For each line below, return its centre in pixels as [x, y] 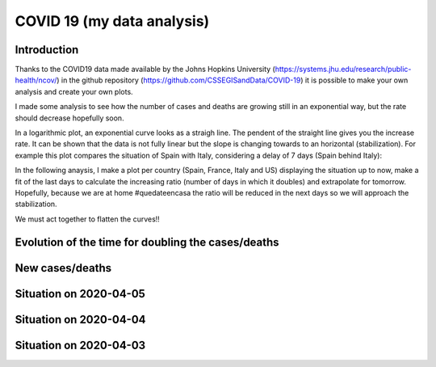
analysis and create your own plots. [74, 91]
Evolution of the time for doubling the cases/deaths [147, 242]
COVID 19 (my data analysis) [112, 21]
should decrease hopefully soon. [69, 118]
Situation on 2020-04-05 [80, 294]
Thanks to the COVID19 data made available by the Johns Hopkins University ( [145, 70]
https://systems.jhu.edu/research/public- [343, 70]
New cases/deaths [63, 268]
